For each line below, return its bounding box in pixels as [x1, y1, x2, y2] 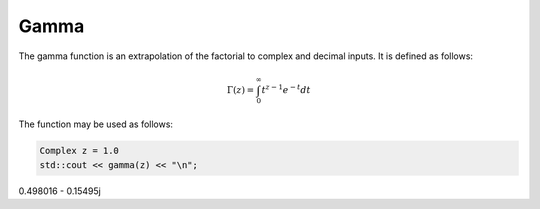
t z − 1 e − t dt [261, 83, 311, 95]
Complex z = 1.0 [39, 145, 120, 157]
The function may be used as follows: [18, 118, 174, 130]
